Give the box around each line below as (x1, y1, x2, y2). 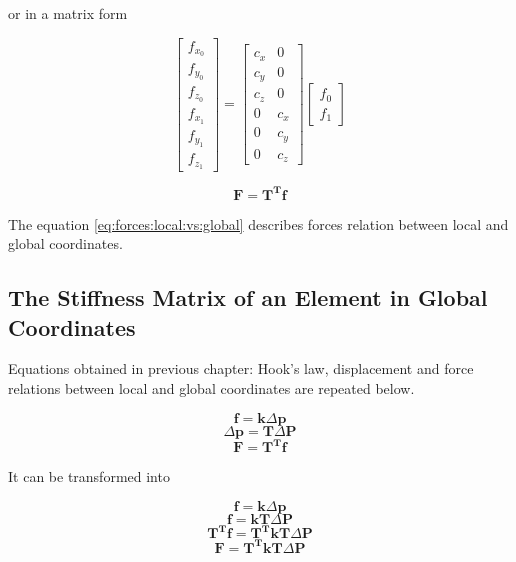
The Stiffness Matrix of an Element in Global (8, 282, 488, 313)
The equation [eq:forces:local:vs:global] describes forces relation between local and (8, 213, 509, 234)
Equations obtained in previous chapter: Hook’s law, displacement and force (8, 358, 474, 379)
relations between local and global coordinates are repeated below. (8, 377, 415, 398)
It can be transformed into (8, 466, 170, 486)
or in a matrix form (8, 3, 128, 23)
